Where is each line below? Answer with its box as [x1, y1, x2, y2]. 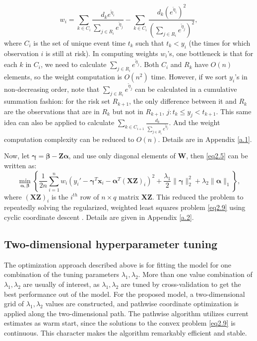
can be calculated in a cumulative [135, 83, 237, 94]
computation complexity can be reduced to [4, 134, 134, 144]
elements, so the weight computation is [4, 71, 122, 81]
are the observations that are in [4, 106, 100, 116]
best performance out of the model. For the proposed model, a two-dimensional [4, 288, 245, 299]
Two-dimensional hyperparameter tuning [4, 236, 218, 251]
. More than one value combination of [138, 269, 253, 279]
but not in [112, 106, 143, 116]
